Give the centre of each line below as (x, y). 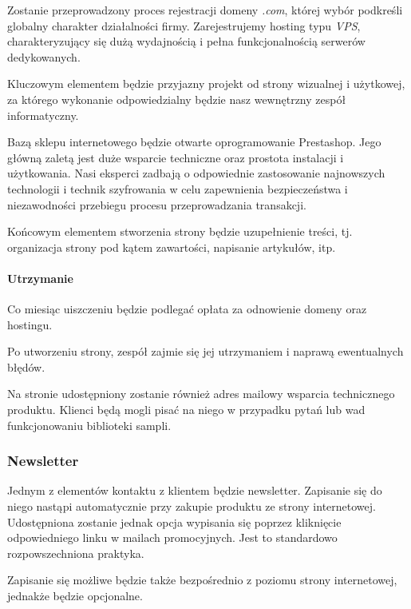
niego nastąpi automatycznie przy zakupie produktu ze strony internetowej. (192, 506)
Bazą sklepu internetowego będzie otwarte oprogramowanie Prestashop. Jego (194, 142)
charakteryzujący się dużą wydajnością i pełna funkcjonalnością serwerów (186, 41)
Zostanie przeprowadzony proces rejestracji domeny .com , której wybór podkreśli (205, 10)
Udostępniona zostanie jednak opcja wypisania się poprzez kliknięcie (174, 521)
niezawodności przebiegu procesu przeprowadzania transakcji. (157, 204)
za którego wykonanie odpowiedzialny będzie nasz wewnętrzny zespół (177, 99)
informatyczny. (43, 115)
